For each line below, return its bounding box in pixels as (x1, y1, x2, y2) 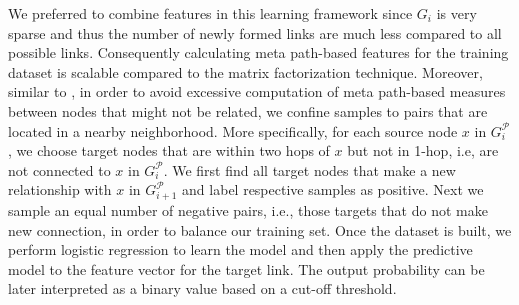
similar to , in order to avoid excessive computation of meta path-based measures (8, 81, 506, 102)
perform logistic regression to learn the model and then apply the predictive (8, 239, 473, 260)
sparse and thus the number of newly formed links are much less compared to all (8, 22, 502, 43)
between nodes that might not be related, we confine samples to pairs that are (8, 100, 488, 121)
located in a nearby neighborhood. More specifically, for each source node (8, 120, 458, 141)
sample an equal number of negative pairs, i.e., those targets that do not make (8, 200, 488, 221)
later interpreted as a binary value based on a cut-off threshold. (8, 278, 397, 299)
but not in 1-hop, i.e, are (347, 140, 499, 161)
